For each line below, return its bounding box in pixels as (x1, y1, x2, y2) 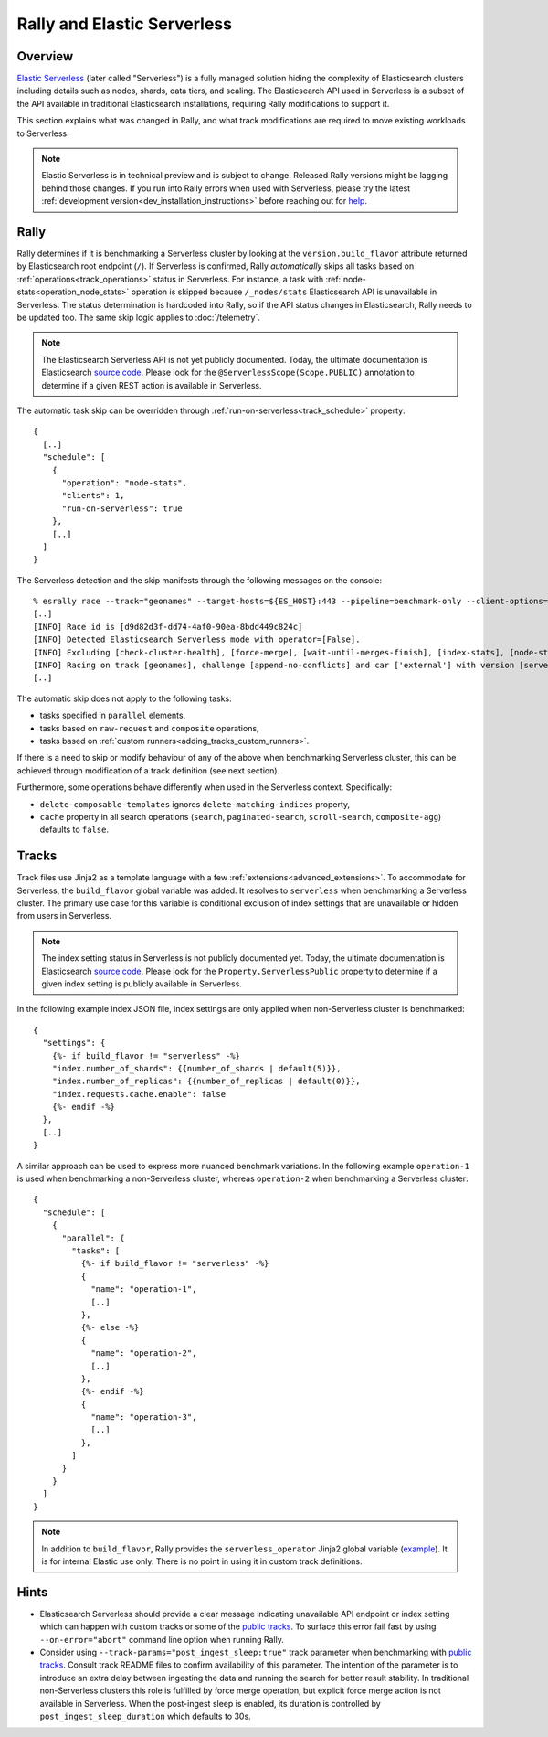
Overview (16, 48, 74, 64)
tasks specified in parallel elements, (39, 709, 186, 721)
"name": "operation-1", (90, 1284, 197, 1295)
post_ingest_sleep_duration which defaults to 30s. (39, 1710, 251, 1722)
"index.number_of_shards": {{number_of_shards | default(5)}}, (51, 1063, 342, 1073)
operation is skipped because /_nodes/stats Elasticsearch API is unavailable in (131, 286, 437, 297)
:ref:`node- (325, 273, 367, 284)
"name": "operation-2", (90, 1348, 197, 1359)
